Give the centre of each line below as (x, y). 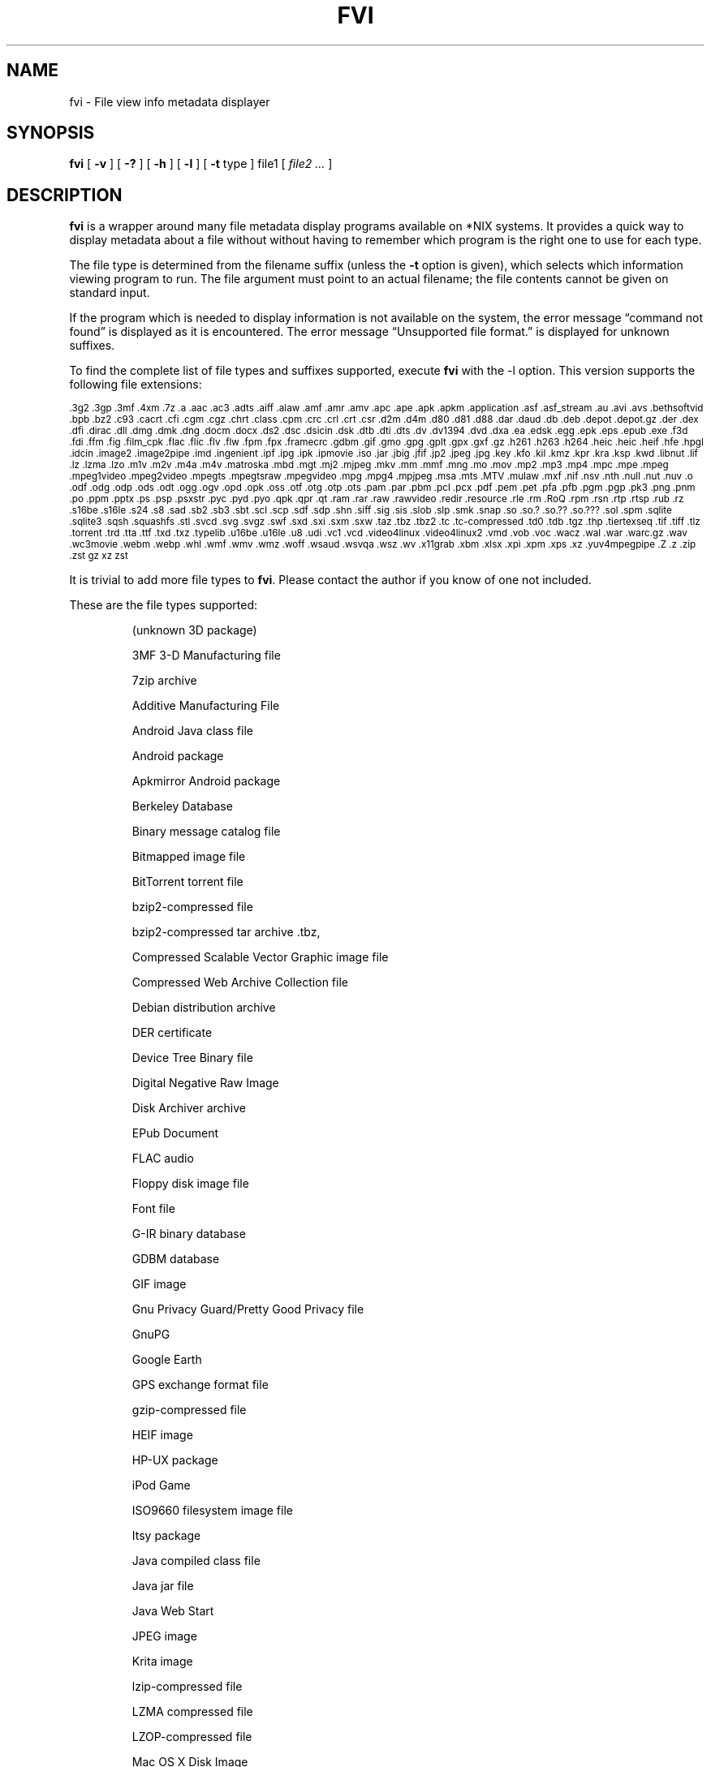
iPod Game (161, 1485)
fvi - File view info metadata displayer (170, 101)
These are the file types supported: (164, 605)
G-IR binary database (189, 1234)
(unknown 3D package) (194, 630)
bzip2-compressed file (192, 907)
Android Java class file (192, 731)
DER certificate (172, 1033)
